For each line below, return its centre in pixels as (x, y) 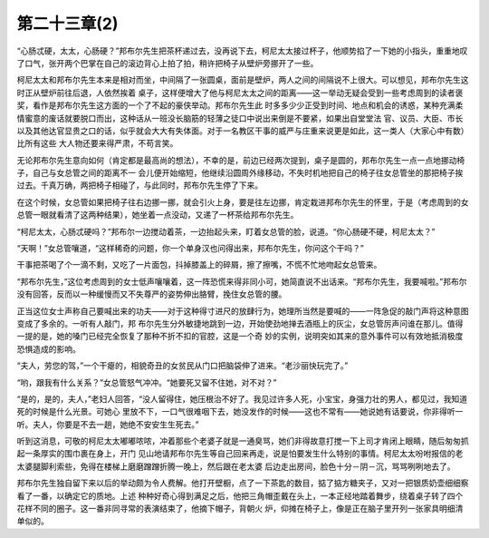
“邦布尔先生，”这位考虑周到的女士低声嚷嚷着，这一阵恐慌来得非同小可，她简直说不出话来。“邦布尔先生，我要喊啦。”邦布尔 (242, 281)
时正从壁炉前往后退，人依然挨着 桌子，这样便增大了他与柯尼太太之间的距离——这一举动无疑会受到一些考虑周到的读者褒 (240, 93)
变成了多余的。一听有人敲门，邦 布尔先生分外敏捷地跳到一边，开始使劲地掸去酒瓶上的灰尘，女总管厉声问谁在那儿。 (232, 323)
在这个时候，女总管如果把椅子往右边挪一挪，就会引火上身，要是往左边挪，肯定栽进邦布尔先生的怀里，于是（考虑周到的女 (243, 202)
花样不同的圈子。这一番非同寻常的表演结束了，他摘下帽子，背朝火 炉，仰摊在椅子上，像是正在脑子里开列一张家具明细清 (240, 509)
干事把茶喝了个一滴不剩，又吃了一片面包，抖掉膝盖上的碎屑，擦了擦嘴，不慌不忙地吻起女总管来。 (199, 265)
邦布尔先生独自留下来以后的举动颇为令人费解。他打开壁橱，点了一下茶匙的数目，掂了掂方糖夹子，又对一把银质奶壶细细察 (243, 483)
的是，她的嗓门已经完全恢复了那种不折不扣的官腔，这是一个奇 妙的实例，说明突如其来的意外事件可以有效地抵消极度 (248, 337)
